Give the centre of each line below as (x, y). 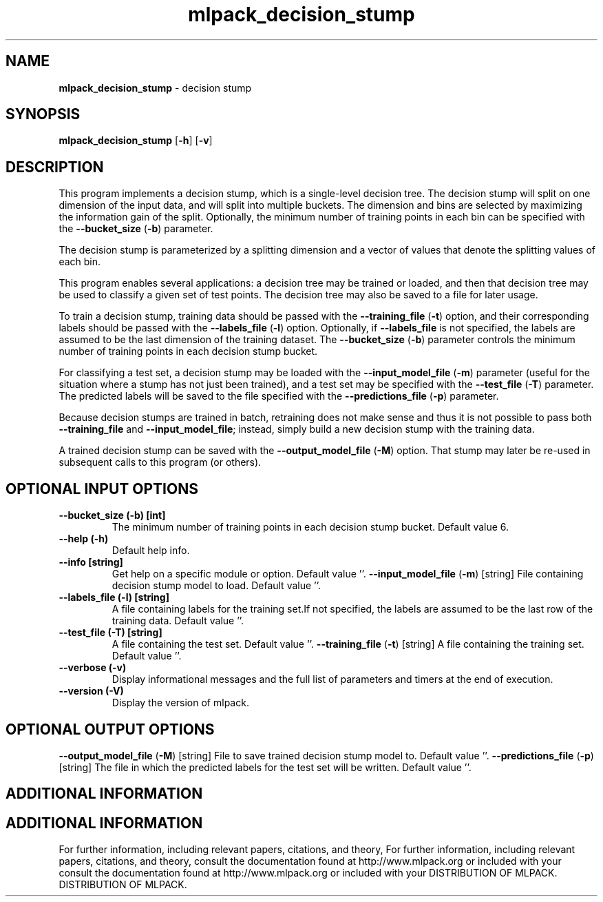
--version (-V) (91, 691)
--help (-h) (84, 539)
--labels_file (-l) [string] (114, 597)
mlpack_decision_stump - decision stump (155, 88)
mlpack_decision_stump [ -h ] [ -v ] (136, 141)
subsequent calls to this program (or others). (160, 462)
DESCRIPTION (55, 167)
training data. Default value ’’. (178, 621)
